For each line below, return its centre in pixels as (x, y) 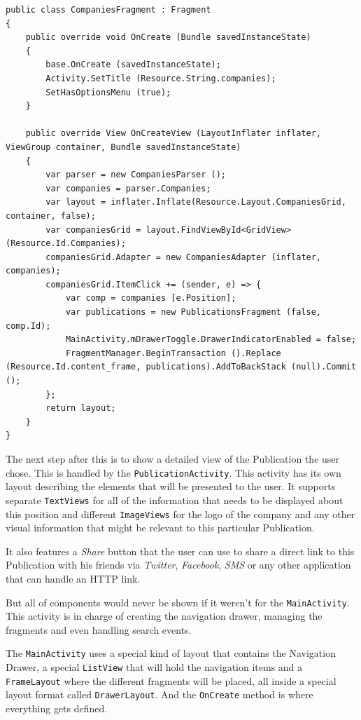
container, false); (51, 216)
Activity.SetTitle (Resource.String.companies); (161, 78)
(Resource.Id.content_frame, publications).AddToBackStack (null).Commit (181, 367)
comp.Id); (28, 326)
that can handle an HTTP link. (73, 578)
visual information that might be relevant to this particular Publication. (160, 528)
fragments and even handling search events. (99, 629)
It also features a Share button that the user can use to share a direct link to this (180, 551)
